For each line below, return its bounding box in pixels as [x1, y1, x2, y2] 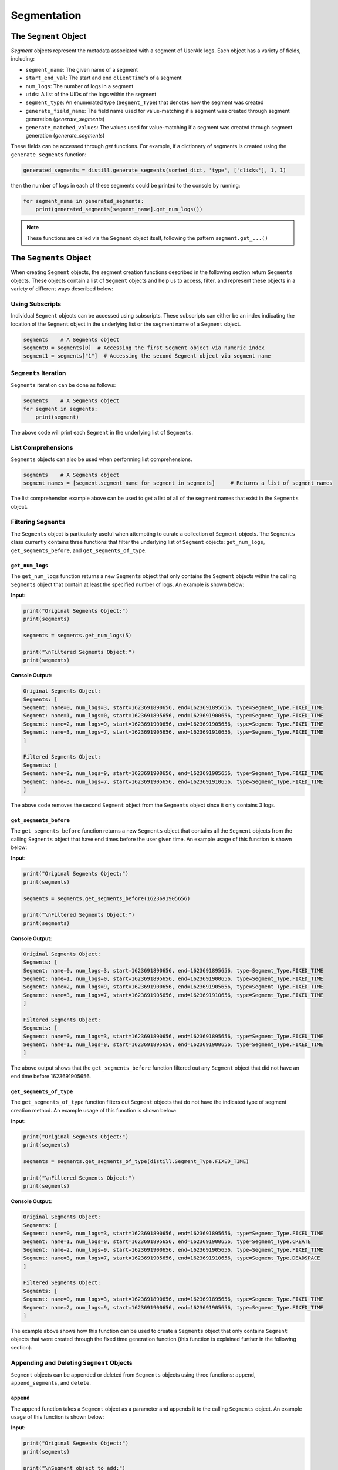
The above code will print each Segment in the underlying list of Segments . [11, 429, 194, 436]
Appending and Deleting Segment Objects [11, 1358, 133, 1367]
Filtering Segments [11, 517, 66, 526]
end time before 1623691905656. [11, 1073, 91, 1080]
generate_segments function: [11, 151, 87, 158]
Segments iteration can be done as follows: [11, 382, 116, 389]
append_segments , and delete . [11, 1379, 91, 1387]
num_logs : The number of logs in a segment [25, 82, 134, 89]
